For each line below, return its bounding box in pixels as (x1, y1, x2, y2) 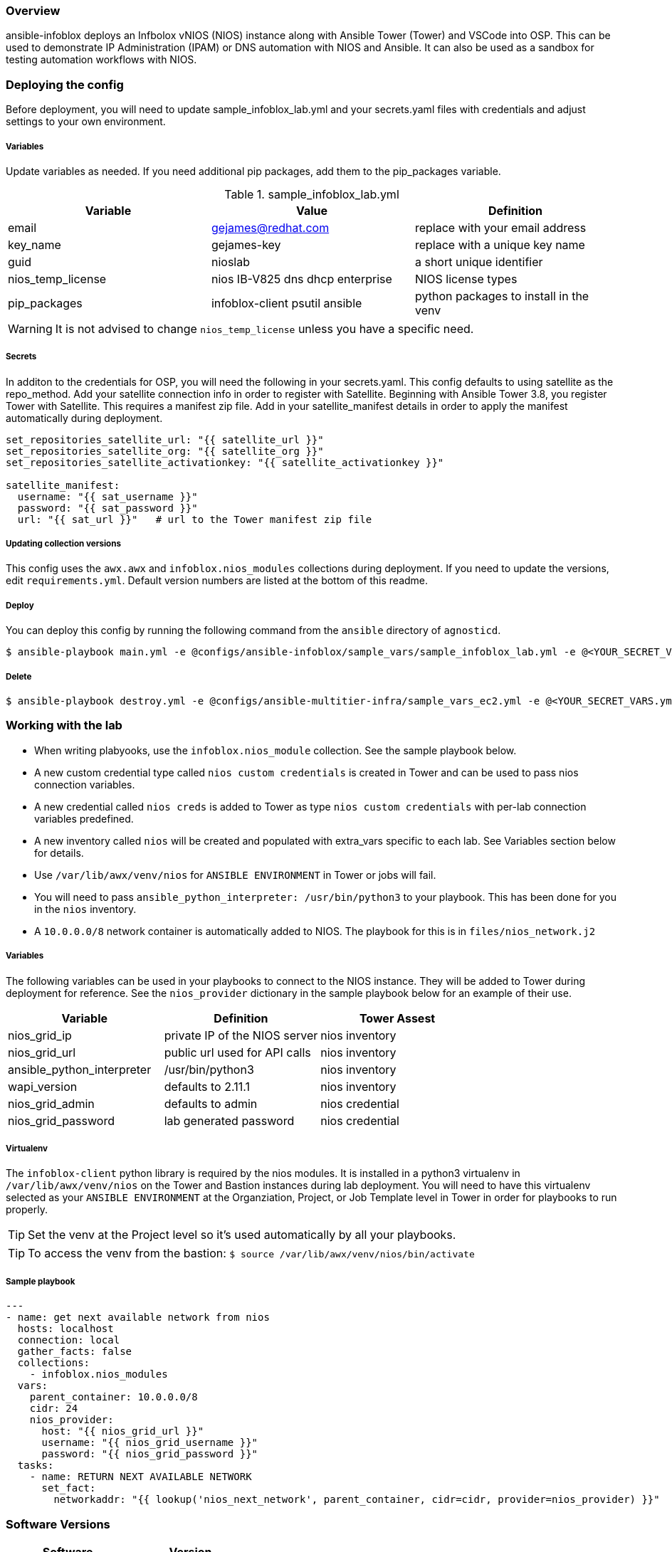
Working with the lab (6, 718, 122, 733)
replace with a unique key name (414, 237, 585, 252)
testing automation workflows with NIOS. (6, 53, 197, 66)
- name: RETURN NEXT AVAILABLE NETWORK (29, 1471, 252, 1483)
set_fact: (41, 1482, 96, 1494)
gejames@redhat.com (211, 220, 330, 235)
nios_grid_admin (8, 1096, 95, 1111)
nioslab (211, 254, 251, 269)
